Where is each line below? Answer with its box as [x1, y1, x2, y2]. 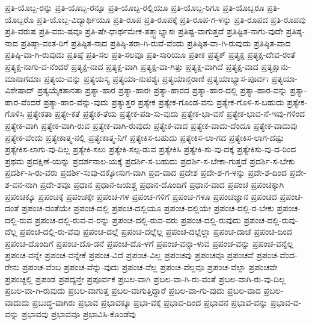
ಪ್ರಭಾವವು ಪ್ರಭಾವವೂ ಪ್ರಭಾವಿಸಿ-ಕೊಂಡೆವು [21, 308, 136, 320]
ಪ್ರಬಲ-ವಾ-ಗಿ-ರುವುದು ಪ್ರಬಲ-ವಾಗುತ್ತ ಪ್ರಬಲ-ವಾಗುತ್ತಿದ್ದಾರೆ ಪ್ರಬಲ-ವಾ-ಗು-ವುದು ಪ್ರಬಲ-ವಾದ [5, 284, 261, 297]
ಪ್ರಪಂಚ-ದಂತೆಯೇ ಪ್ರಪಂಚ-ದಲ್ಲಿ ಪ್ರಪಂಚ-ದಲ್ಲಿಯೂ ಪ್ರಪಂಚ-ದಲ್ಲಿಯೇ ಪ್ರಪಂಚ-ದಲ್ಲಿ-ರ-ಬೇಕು [21, 202, 274, 214]
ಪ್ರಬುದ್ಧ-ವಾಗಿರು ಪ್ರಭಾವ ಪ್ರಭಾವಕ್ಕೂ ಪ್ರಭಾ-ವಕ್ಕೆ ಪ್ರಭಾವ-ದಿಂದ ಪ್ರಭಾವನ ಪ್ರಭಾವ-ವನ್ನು [32, 296, 268, 308]
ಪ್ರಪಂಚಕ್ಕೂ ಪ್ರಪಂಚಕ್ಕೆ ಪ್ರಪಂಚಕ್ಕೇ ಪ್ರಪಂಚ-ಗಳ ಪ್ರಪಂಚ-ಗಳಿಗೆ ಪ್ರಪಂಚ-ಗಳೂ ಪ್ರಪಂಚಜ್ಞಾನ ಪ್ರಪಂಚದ [5, 190, 277, 202]
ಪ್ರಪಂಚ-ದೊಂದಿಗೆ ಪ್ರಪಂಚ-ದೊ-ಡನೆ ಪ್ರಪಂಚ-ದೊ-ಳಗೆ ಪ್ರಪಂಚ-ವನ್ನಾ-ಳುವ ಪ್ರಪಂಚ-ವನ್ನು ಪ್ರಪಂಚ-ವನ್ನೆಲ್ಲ [5, 237, 294, 249]
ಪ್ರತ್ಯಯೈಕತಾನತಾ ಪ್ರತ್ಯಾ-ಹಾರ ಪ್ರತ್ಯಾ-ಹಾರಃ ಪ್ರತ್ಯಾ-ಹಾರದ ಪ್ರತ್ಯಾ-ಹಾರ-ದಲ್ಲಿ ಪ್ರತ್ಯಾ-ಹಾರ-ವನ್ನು [37, 84, 287, 96]
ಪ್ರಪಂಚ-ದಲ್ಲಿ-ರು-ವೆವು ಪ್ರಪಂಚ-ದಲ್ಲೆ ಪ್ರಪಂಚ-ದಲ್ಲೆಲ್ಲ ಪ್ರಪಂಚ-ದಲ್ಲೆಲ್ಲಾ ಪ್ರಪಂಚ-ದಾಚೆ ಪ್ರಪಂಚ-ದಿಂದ [19, 225, 292, 238]
